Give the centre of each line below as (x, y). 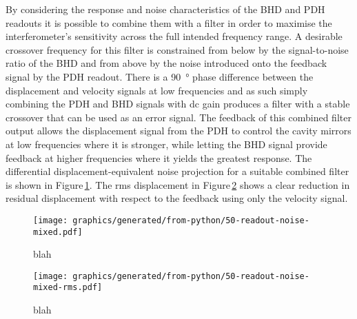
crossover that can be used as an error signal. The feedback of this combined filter (178, 117)
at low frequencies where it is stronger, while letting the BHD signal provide (166, 144)
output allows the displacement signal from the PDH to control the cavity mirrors (178, 131)
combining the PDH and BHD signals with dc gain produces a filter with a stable (178, 104)
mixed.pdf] (58, 232)
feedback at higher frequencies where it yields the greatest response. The (159, 157)
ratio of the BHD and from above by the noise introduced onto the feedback (166, 63)
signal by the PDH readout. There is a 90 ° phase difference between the (160, 76)
